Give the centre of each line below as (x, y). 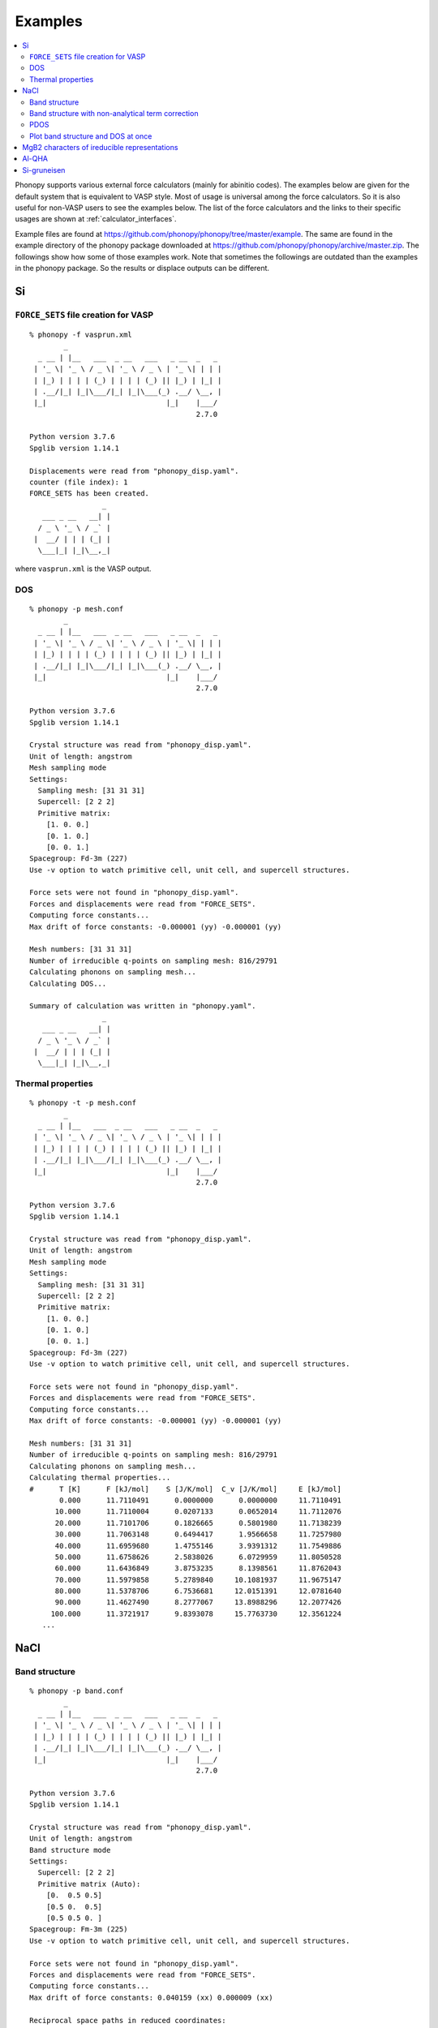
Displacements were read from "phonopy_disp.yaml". (134, 471)
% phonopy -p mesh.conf (77, 609)
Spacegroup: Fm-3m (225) (79, 1929)
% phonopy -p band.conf (77, 1691)
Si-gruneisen (44, 170)
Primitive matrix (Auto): (89, 1884)
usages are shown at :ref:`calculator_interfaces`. (96, 219)
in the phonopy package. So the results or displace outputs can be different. (142, 268)
